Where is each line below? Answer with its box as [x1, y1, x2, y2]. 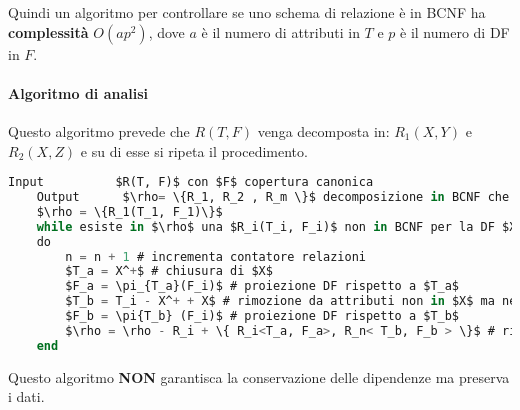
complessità [8, 21, 89, 42]
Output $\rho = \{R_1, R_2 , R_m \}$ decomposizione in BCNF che [36, 190, 510, 205]
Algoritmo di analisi [8, 82, 149, 103]
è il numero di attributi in [201, 21, 360, 42]
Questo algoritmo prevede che [8, 120, 190, 141]
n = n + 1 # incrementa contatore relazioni [65, 249, 367, 264]
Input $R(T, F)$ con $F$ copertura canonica [8, 175, 374, 190]
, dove [148, 21, 185, 42]
